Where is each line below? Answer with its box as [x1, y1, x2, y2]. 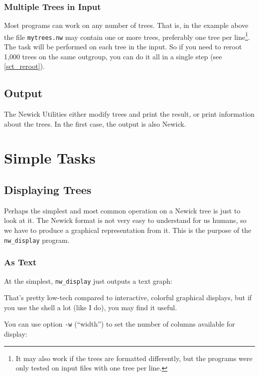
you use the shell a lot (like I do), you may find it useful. [4, 302, 177, 312]
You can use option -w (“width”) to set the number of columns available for [4, 319, 235, 329]
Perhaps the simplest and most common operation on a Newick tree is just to [4, 205, 241, 215]
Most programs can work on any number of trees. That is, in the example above [4, 20, 249, 30]
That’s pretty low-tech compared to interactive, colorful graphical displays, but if [4, 292, 252, 303]
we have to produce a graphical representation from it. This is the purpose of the [4, 225, 252, 235]
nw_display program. [4, 234, 70, 245]
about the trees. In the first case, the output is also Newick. [4, 118, 186, 129]
